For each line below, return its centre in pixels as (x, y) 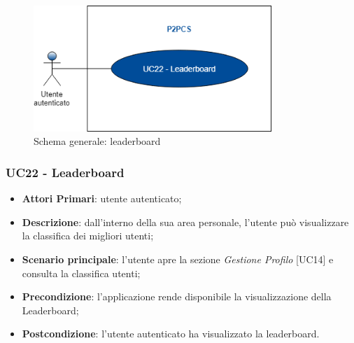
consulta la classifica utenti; (81, 273)
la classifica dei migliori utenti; (88, 236)
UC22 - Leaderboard (65, 172)
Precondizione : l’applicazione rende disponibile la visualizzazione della (177, 296)
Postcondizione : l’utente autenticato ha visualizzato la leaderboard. (171, 334)
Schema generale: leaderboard (97, 141)
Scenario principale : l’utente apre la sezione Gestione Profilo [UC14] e (178, 259)
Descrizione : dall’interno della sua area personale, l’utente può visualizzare (185, 222)
